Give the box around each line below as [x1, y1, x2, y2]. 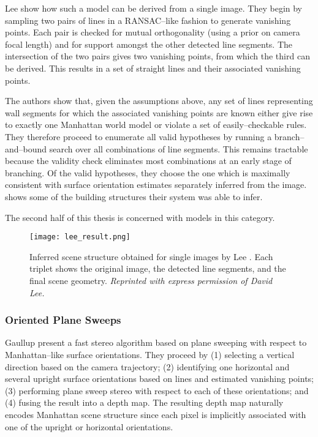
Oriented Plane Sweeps [5, 312, 121, 327]
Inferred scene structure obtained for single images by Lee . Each [29, 250, 273, 263]
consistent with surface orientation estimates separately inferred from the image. [5, 178, 307, 191]
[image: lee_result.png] [29, 233, 131, 242]
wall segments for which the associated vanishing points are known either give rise [5, 106, 313, 119]
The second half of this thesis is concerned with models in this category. [5, 211, 275, 223]
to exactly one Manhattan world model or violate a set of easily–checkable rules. [5, 118, 307, 131]
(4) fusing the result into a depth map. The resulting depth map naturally [5, 396, 284, 409]
